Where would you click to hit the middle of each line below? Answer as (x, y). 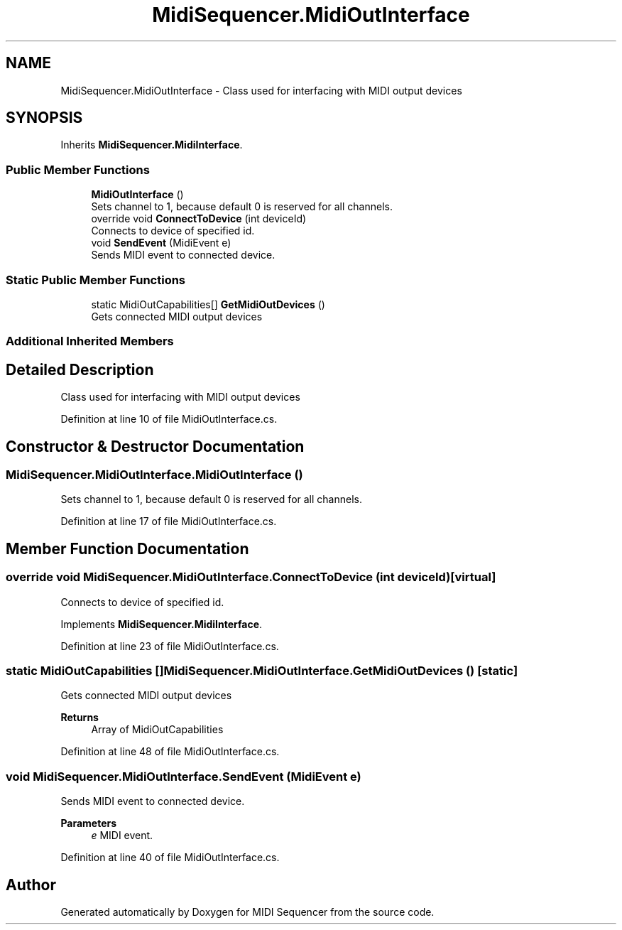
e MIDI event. (122, 836)
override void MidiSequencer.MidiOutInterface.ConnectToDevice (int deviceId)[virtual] (251, 577)
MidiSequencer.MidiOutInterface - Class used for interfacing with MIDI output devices (261, 90)
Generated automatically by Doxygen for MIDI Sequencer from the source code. (247, 912)
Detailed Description (80, 369)
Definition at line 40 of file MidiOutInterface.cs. (170, 858)
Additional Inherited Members (90, 341)
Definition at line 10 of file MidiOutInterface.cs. (169, 419)
